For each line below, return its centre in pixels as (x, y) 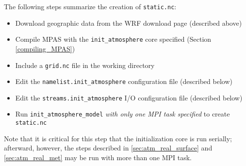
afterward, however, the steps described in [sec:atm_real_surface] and (108, 148)
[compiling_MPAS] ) (45, 48)
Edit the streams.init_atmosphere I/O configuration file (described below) (129, 97)
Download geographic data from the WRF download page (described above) (129, 23)
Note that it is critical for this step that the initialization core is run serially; (118, 138)
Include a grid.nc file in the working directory (85, 65)
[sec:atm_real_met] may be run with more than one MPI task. (98, 157)
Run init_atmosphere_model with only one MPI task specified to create (123, 114)
